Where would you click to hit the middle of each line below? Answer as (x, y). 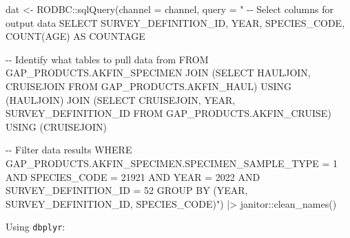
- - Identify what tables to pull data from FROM (107, 59)
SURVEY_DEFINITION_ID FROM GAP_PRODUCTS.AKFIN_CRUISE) (168, 113)
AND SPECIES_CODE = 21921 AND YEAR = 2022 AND (133, 176)
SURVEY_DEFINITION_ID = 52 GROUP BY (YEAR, (127, 190)
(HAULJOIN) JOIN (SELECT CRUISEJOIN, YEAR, (121, 99)
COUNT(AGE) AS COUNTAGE (75, 36)
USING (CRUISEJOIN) (56, 126)
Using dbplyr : (35, 227)
